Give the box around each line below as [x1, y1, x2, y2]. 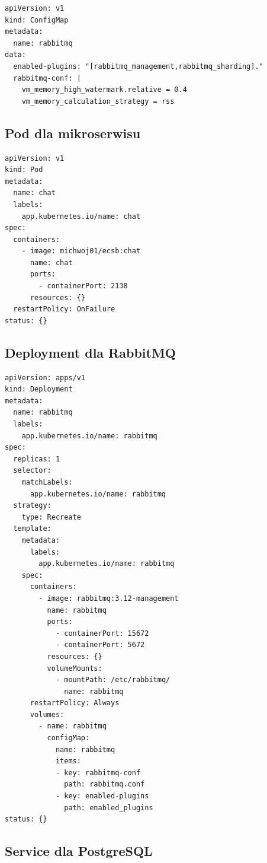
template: [13, 524, 52, 533]
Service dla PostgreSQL [5, 842, 153, 860]
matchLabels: [21, 478, 73, 486]
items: [55, 757, 81, 766]
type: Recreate [21, 512, 81, 521]
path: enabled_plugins [64, 803, 153, 812]
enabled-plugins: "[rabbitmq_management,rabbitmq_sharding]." [13, 62, 263, 71]
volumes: [30, 710, 65, 719]
